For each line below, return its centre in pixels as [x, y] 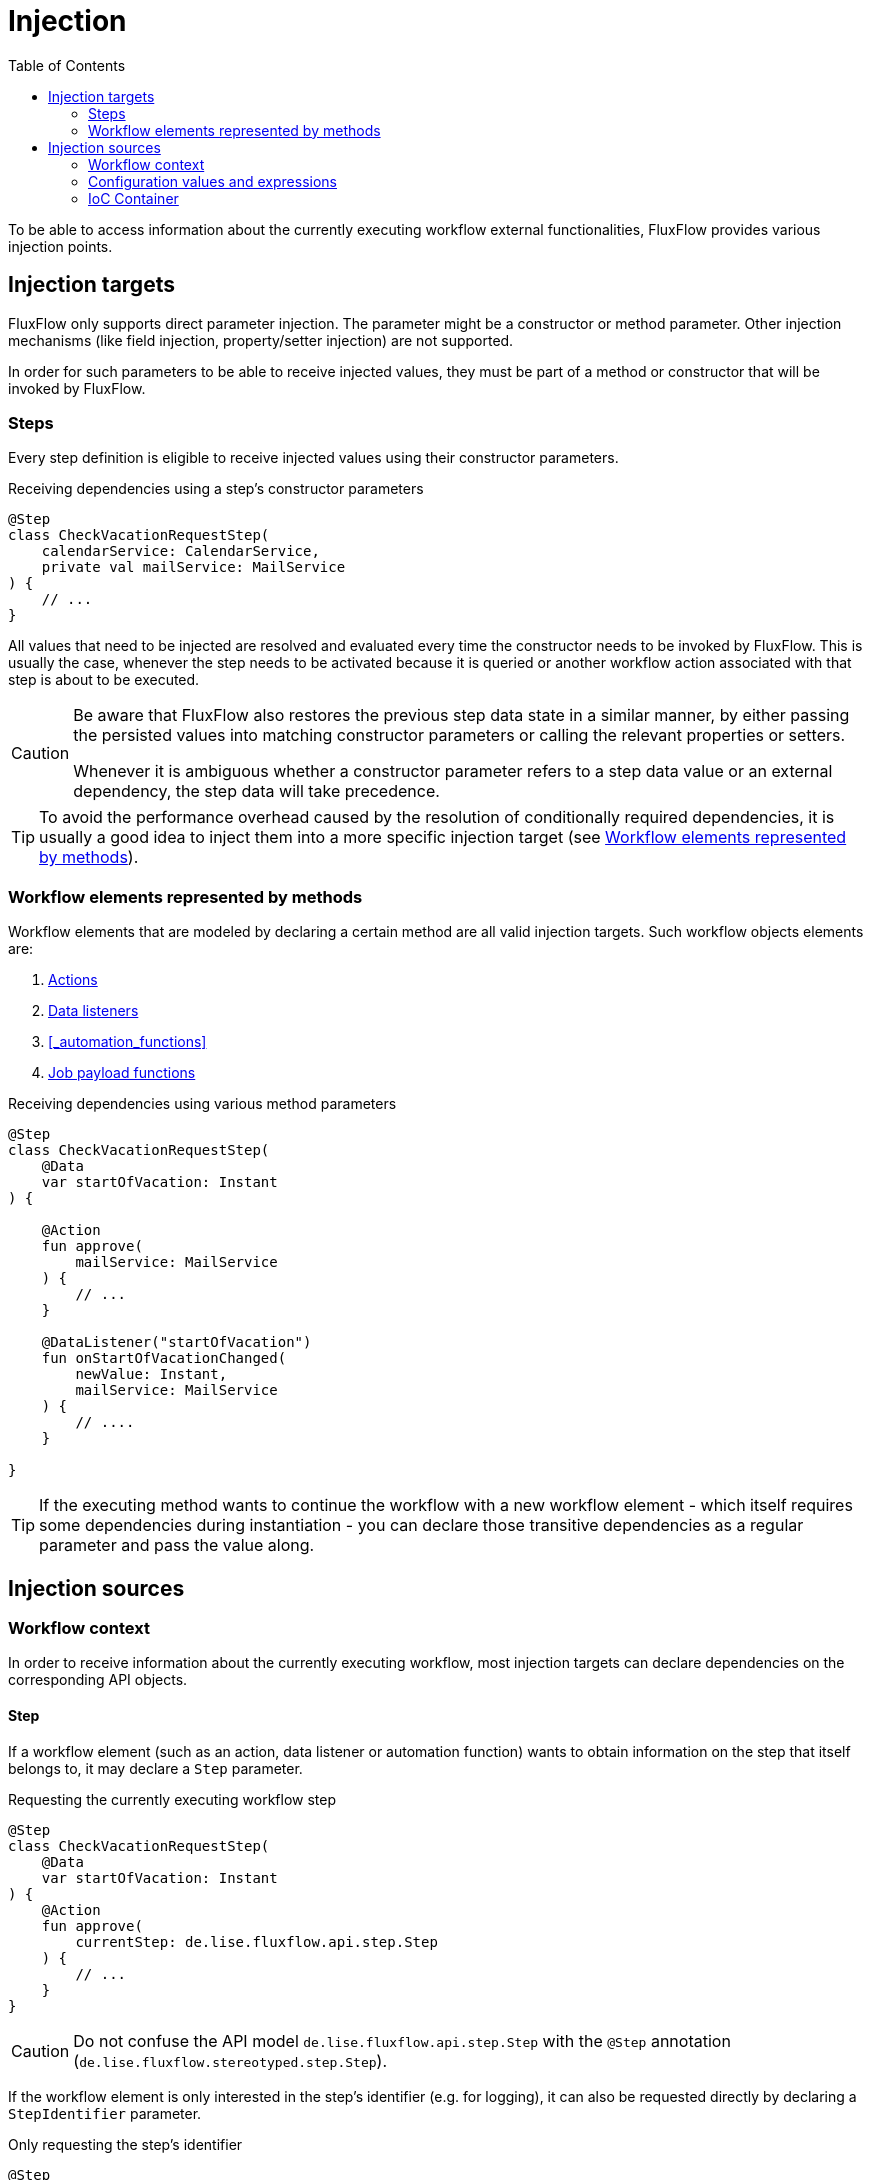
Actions [73, 980]
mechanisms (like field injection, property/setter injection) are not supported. [261, 340]
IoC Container [133, 198]
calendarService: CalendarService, [180, 551]
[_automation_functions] [127, 1042]
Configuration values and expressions [212, 181]
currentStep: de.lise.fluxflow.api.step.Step [256, 1941]
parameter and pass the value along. [177, 1545]
